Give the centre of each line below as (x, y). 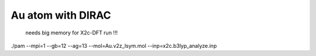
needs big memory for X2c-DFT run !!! (72, 33)
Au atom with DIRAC (61, 15)
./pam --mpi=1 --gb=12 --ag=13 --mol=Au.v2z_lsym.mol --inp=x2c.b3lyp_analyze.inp (114, 45)
